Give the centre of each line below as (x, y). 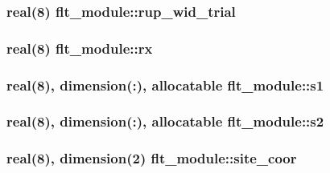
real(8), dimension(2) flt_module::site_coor (152, 158)
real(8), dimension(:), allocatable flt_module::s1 (165, 84)
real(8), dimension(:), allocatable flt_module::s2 (165, 121)
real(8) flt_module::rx (80, 48)
